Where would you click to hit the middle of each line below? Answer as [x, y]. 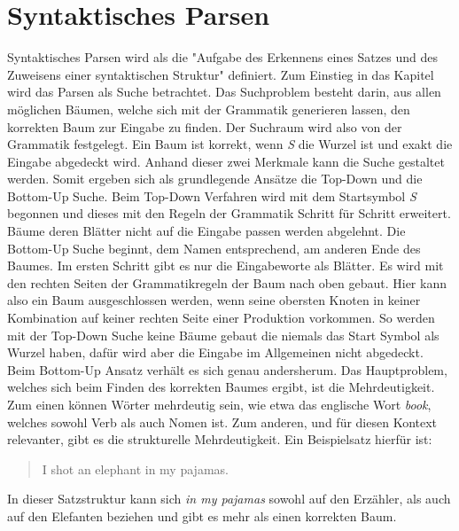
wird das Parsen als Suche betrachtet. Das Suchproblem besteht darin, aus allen [224, 92]
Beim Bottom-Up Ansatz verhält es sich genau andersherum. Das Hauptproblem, [227, 369]
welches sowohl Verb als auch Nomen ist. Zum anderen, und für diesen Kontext [222, 422]
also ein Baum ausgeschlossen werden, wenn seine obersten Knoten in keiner [214, 300]
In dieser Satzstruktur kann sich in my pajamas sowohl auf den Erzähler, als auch [229, 499]
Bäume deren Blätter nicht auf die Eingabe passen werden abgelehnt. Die [206, 231]
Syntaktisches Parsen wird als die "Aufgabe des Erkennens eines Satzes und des [222, 57]
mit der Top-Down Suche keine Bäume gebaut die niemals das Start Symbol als [223, 335]
